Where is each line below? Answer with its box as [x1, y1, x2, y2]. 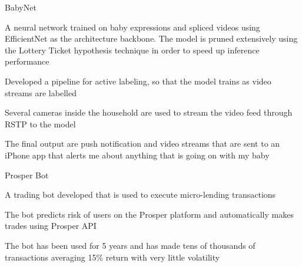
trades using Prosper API [5, 219, 97, 232]
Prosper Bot [5, 168, 49, 181]
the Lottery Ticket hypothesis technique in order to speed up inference [5, 43, 260, 56]
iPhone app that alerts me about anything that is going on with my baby [5, 148, 270, 161]
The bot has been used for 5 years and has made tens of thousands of [5, 239, 255, 251]
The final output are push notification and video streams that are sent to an [5, 137, 280, 150]
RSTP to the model [5, 117, 76, 130]
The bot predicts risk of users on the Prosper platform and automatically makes [5, 208, 294, 220]
